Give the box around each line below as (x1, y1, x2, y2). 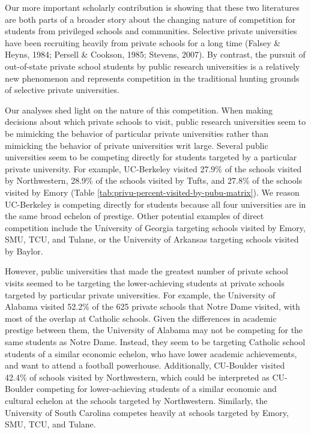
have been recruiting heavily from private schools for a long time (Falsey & (5, 36, 281, 49)
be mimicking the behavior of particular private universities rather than (5, 127, 269, 139)
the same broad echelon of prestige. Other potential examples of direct (5, 209, 264, 222)
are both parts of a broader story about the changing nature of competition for (5, 13, 296, 25)
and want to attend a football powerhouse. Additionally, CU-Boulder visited (5, 359, 285, 372)
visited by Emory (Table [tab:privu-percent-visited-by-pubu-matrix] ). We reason (5, 185, 300, 198)
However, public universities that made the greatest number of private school (5, 265, 288, 277)
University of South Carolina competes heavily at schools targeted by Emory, (5, 406, 289, 418)
